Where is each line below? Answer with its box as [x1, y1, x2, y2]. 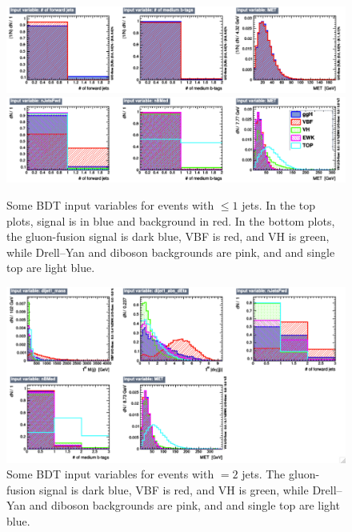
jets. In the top [242, 197, 316, 213]
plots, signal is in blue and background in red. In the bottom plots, [6, 212, 335, 229]
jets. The [242, 466, 286, 482]
